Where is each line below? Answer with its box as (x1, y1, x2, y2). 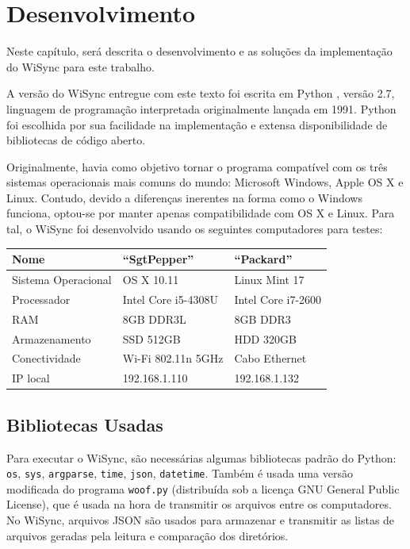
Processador (12, 290, 71, 307)
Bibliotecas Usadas (6, 412, 163, 436)
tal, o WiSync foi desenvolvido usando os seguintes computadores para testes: (6, 221, 383, 237)
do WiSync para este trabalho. (6, 58, 155, 75)
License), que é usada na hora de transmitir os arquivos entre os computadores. (6, 496, 392, 513)
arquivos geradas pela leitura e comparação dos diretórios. (6, 527, 289, 543)
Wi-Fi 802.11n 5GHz (122, 350, 224, 367)
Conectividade (12, 350, 81, 367)
